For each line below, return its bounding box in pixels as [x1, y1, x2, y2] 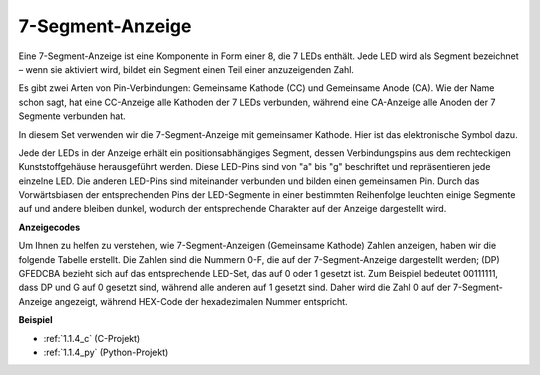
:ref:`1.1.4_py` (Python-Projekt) [43, 346, 169, 358]
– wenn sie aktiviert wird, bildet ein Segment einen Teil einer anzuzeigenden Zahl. [18, 63, 355, 75]
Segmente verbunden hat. [18, 110, 127, 122]
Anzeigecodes [18, 221, 81, 233]
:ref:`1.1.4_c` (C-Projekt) [43, 332, 141, 344]
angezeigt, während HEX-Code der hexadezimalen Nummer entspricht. [54, 295, 349, 307]
